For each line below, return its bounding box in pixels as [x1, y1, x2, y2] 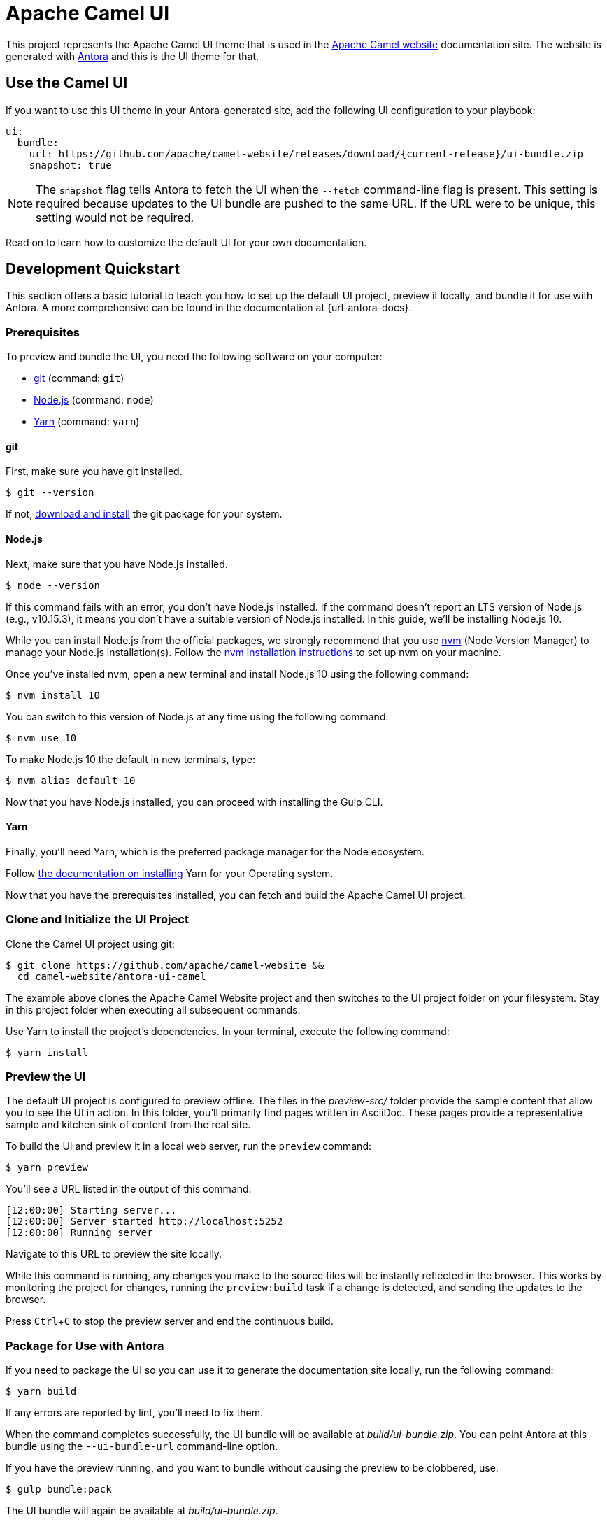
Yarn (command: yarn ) [34, 415, 140, 428]
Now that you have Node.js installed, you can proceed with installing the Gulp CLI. [6, 795, 383, 808]
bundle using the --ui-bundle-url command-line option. [6, 1440, 278, 1453]
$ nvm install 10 [6, 689, 100, 701]
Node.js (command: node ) [34, 394, 154, 406]
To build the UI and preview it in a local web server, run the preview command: [6, 1140, 371, 1153]
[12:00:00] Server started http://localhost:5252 [6, 1216, 283, 1228]
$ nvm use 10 [6, 732, 77, 744]
